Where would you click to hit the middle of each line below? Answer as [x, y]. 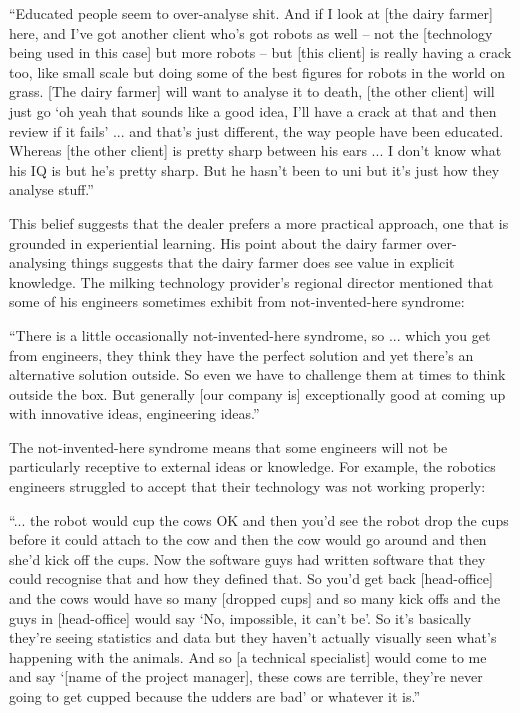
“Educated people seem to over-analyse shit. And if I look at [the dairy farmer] [251, 13]
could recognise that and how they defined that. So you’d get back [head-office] [251, 578]
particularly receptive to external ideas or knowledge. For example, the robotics [252, 466]
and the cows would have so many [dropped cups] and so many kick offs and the [255, 598]
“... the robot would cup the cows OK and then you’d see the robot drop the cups [259, 519]
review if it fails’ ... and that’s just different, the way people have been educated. [256, 130]
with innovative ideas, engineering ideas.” [134, 413]
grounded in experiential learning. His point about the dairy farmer [215, 242]
